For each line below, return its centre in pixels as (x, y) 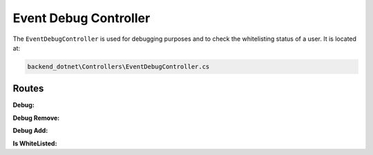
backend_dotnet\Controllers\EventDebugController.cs (118, 66)
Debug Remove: (36, 118)
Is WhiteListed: (35, 143)
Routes (28, 89)
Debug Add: (30, 131)
